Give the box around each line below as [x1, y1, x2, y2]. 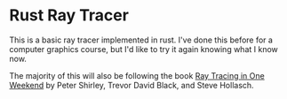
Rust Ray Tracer [9, 5, 129, 26]
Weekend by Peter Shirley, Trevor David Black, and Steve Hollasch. [9, 80, 255, 90]
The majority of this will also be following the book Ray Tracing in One [9, 70, 265, 80]
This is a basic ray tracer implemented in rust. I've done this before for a [9, 34, 274, 45]
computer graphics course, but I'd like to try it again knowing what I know [9, 43, 278, 54]
